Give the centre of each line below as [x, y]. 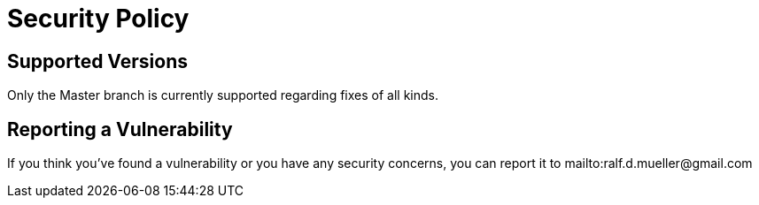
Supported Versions [97, 61]
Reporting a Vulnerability [120, 129]
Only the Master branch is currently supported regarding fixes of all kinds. [223, 95]
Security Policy [98, 19]
